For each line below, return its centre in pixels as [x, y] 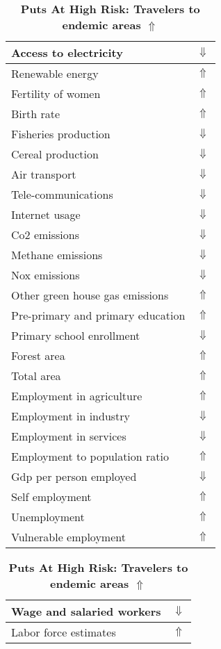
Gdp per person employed [74, 476]
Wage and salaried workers [86, 611]
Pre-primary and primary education [98, 315]
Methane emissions [57, 255]
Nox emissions [46, 275]
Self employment [51, 496]
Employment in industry [71, 416]
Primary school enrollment [76, 335]
